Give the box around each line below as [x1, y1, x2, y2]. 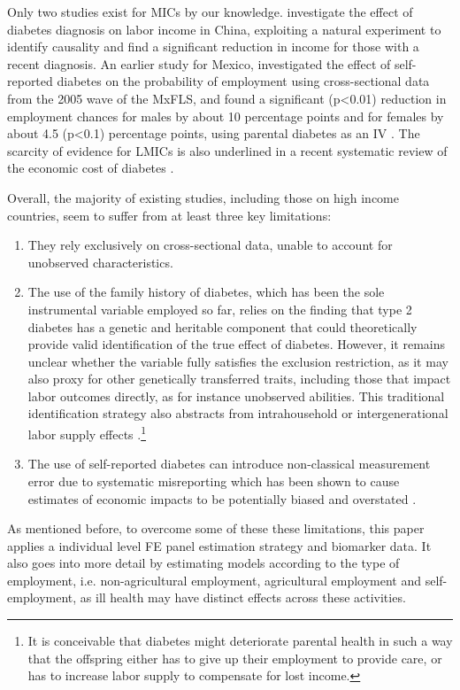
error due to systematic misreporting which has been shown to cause [27, 471, 400, 490]
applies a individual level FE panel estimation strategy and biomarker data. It [7, 536, 432, 554]
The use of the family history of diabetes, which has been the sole [27, 283, 385, 301]
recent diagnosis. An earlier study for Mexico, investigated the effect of [7, 54, 391, 73]
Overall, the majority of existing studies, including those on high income [7, 188, 399, 206]
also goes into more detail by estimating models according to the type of [7, 554, 400, 572]
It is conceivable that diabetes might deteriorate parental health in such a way [27, 632, 453, 650]
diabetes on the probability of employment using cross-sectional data [57, 72, 430, 90]
